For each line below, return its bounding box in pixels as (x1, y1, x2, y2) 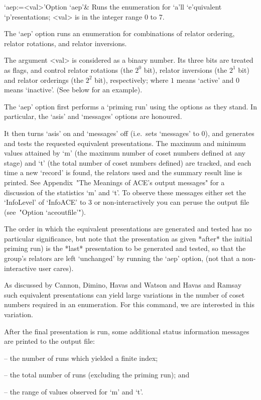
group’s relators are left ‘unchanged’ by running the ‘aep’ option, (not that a (4, 253, 240, 263)
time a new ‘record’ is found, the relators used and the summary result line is (4, 167, 242, 178)
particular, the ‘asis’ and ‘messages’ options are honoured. (4, 111, 182, 121)
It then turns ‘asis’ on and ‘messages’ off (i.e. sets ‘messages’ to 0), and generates (4, 127, 254, 138)
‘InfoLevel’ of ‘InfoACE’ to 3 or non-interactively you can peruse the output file (4, 197, 249, 207)
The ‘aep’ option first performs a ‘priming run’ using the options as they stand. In (4, 101, 257, 111)
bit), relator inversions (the (144, 64, 227, 75)
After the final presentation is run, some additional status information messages (4, 326, 249, 336)
